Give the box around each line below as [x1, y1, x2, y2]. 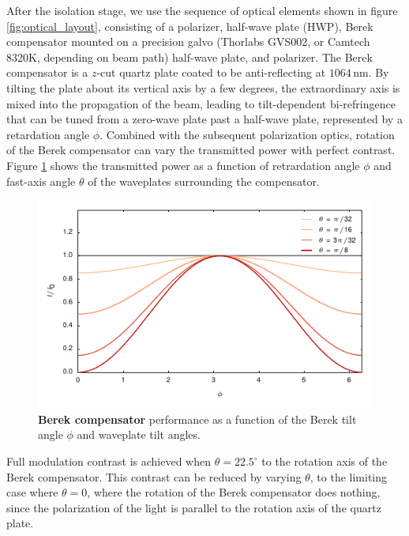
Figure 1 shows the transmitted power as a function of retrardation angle [6, 157, 360, 173]
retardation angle [6, 126, 90, 142]
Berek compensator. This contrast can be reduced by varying [6, 468, 302, 485]
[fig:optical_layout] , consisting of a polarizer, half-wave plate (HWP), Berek [6, 17, 373, 34]
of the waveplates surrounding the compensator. [88, 172, 320, 189]
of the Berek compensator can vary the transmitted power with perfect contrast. [6, 142, 396, 158]
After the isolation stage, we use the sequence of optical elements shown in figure [6, 2, 398, 18]
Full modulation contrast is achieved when [6, 453, 212, 470]
